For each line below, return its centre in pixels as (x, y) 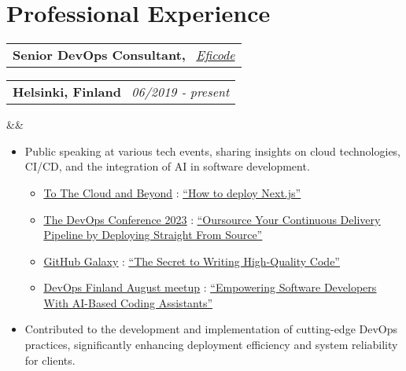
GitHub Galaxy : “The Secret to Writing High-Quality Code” (192, 261)
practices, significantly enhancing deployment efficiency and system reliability (211, 345)
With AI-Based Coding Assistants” (128, 302)
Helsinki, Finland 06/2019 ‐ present (121, 92)
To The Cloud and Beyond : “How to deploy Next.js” (172, 192)
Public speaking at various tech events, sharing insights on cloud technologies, (212, 151)
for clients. (50, 360)
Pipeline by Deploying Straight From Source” (153, 235)
